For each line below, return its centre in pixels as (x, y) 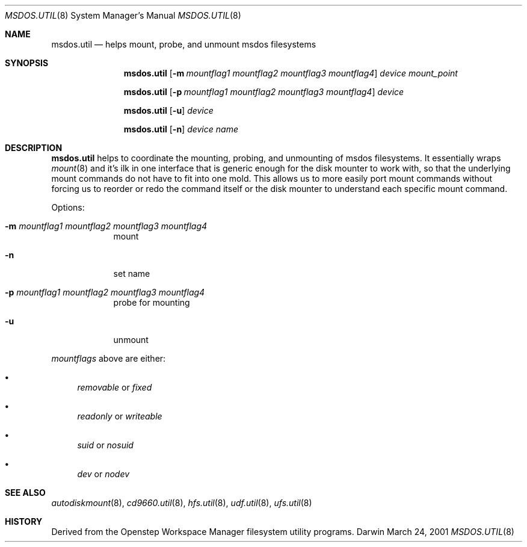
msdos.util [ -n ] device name (181, 129)
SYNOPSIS (27, 63)
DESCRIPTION (34, 148)
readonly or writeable (120, 416)
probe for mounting (152, 302)
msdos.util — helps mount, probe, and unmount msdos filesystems (184, 44)
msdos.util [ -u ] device (168, 110)
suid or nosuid (105, 445)
